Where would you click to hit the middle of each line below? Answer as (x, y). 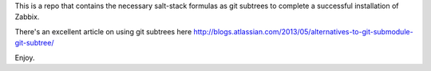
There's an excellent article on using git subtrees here (103, 31)
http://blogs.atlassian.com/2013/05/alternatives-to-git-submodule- (303, 31)
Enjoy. (25, 57)
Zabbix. (27, 17)
